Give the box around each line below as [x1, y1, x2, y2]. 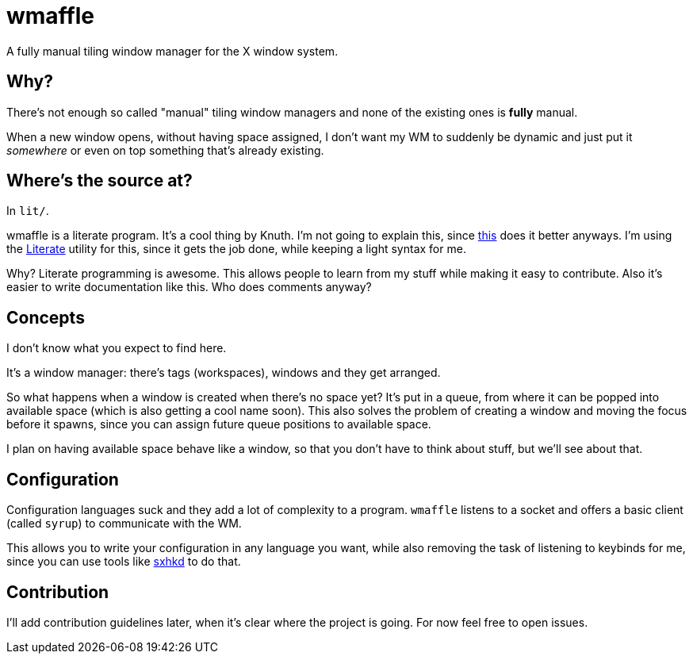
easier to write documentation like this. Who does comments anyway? [6, 280, 372, 294]
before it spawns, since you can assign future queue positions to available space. [6, 417, 431, 432]
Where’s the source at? [6, 171, 193, 191]
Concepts [6, 307, 85, 328]
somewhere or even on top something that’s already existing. [6, 143, 324, 157]
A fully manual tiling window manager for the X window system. [6, 44, 339, 58]
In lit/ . [6, 204, 49, 218]
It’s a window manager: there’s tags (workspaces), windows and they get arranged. [6, 366, 441, 380]
